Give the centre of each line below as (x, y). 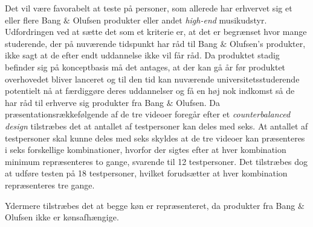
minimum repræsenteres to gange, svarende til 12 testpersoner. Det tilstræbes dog (156, 161)
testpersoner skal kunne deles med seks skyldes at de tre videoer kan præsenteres (155, 138)
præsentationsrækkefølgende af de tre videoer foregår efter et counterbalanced (148, 114)
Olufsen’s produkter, (268, 43)
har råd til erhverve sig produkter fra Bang (85, 102)
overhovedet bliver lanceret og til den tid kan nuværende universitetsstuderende (152, 79)
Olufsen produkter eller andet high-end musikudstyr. (170, 20)
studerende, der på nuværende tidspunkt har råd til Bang (111, 43)
